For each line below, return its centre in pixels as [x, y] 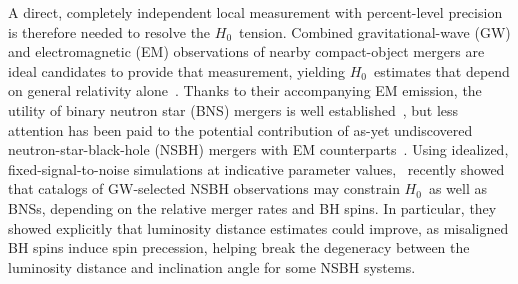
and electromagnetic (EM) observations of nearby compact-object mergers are [246, 51]
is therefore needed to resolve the [109, 31]
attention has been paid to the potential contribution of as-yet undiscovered [240, 129]
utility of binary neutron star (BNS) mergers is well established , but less [233, 109]
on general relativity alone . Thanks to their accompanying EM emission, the [245, 90]
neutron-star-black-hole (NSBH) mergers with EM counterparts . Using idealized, [258, 149]
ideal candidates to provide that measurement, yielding [177, 70]
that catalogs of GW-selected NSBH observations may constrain [204, 188]
